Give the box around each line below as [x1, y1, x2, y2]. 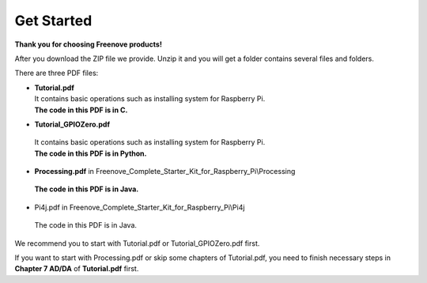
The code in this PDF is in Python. [34, 149, 147, 158]
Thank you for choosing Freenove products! [14, 40, 162, 49]
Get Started [14, 12, 93, 29]
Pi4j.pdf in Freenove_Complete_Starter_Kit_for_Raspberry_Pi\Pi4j [34, 202, 245, 212]
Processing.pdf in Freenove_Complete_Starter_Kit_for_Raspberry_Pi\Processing [34, 167, 296, 176]
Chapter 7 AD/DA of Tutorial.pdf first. [14, 264, 139, 274]
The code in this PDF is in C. [34, 105, 128, 115]
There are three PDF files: [14, 68, 99, 78]
